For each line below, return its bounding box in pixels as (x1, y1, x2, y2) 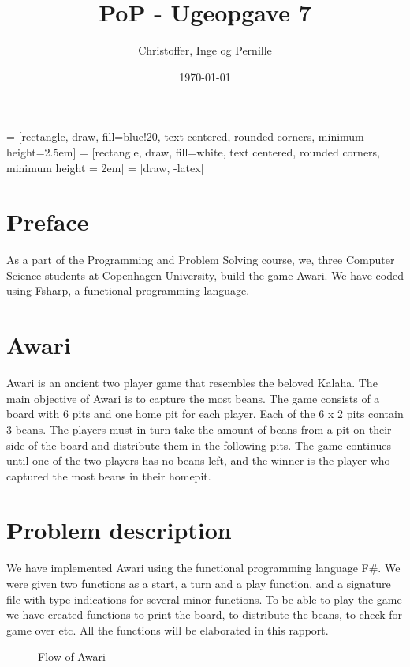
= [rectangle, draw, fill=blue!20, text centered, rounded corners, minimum (6, 128, 364, 145)
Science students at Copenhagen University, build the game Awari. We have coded (6, 266, 404, 283)
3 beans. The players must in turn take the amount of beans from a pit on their (6, 420, 392, 437)
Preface (6, 205, 89, 238)
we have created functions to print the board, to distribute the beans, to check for (6, 606, 403, 623)
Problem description (6, 514, 232, 546)
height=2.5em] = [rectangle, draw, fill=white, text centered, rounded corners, (6, 143, 380, 160)
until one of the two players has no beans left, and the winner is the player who (6, 452, 390, 469)
